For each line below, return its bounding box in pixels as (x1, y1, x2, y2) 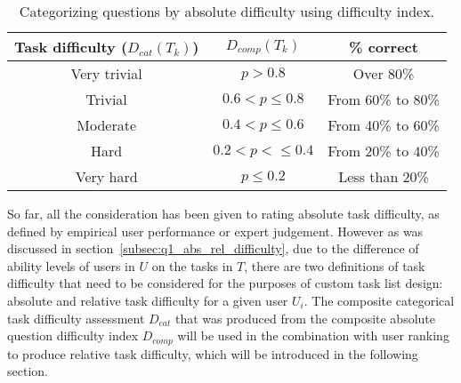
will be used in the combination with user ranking (177, 326, 449, 345)
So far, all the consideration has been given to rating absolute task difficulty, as (7, 204, 440, 222)
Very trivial (70, 63, 142, 84)
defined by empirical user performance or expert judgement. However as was (7, 221, 424, 240)
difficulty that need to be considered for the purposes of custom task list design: (7, 274, 443, 292)
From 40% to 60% (328, 115, 440, 135)
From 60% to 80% (328, 89, 440, 109)
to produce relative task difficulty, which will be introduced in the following (7, 344, 418, 363)
